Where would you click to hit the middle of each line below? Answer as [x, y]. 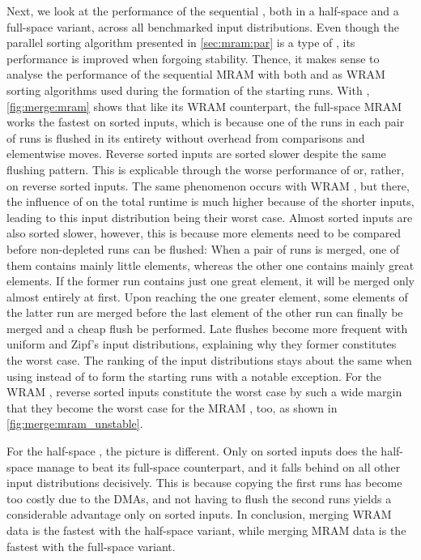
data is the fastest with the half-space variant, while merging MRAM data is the [206, 530]
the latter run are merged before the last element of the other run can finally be [205, 312]
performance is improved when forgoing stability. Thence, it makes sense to [193, 58]
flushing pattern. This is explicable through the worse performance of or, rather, [206, 169]
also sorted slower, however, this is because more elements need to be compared [204, 233]
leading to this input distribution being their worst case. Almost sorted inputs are [210, 217]
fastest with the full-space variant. [91, 546]
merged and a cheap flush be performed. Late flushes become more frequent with [207, 328]
